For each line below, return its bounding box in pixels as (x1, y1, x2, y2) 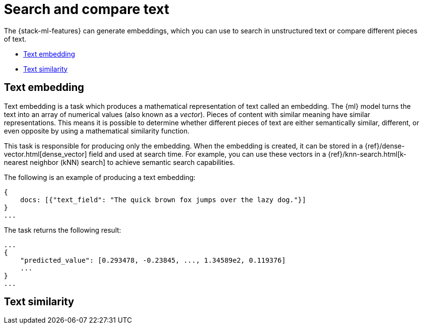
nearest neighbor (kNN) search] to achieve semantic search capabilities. (4, 158, 235, 166)
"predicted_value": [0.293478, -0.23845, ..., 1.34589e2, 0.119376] (20, 256, 286, 264)
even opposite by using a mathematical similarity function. (4, 126, 189, 135)
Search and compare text (4, 1, 170, 17)
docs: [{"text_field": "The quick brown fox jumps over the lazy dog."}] (20, 195, 306, 204)
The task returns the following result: (4, 225, 121, 234)
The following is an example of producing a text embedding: (4, 173, 196, 181)
